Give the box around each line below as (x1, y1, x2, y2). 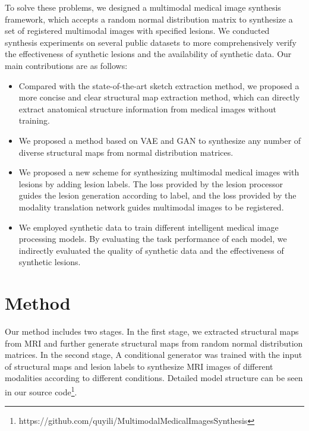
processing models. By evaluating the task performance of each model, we (18, 232, 287, 245)
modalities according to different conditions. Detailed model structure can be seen (5, 372, 303, 384)
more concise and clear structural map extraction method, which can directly (18, 91, 300, 103)
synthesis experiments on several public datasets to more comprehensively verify (5, 36, 297, 48)
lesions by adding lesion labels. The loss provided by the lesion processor (18, 177, 283, 190)
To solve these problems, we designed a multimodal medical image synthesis (5, 1, 281, 13)
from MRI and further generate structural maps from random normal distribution (5, 336, 303, 349)
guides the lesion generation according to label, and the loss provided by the (18, 189, 297, 202)
